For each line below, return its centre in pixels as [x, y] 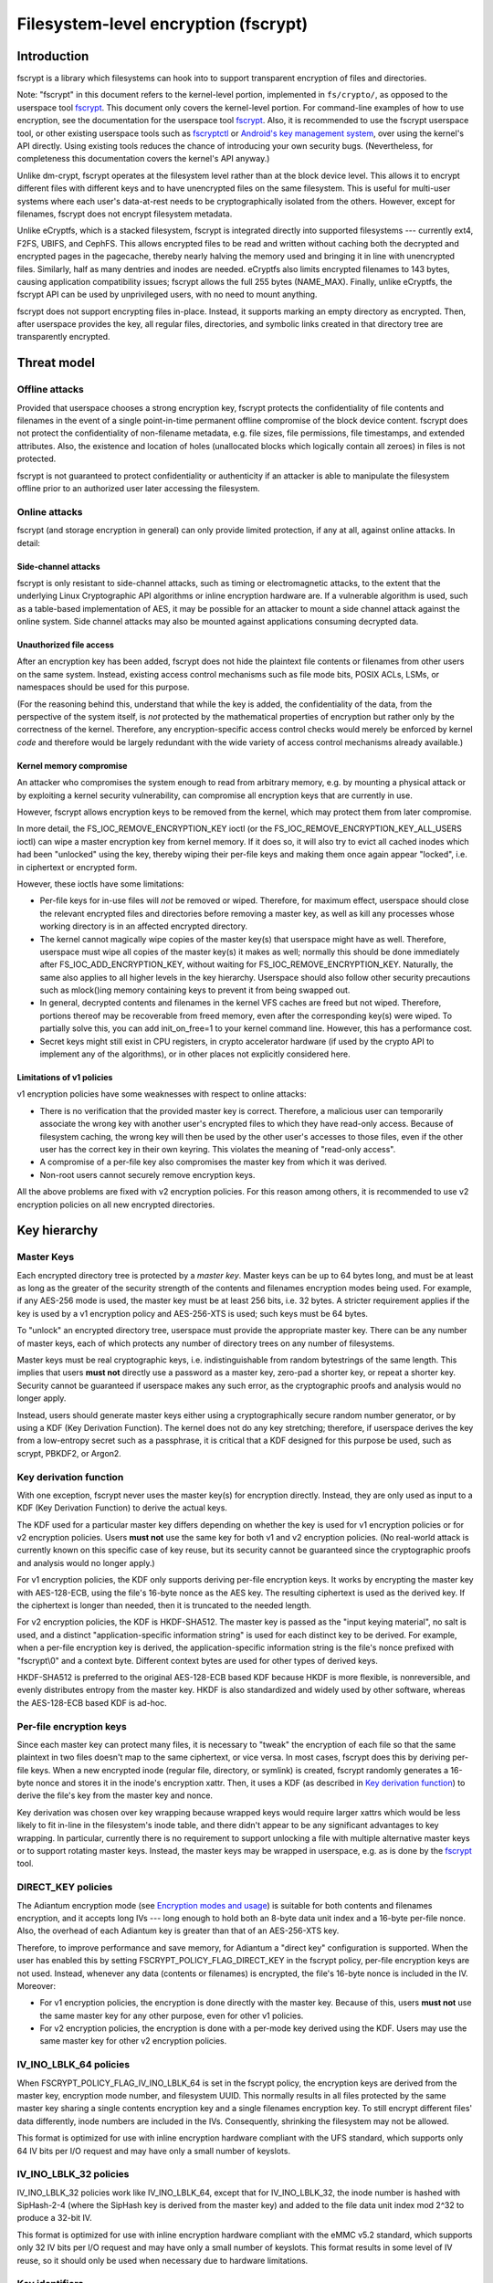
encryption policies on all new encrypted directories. [116, 1205]
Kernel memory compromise [72, 765]
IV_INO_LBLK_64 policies [73, 2065]
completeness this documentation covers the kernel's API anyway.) [143, 159]
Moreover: [37, 1985]
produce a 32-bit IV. [54, 2218]
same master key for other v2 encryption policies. [133, 2041]
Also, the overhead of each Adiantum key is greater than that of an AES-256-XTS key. [178, 1931]
